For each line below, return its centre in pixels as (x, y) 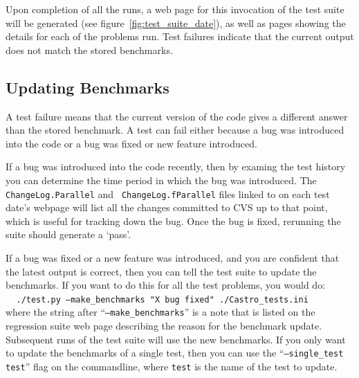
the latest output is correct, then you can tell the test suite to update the (161, 271)
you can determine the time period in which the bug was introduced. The (161, 180)
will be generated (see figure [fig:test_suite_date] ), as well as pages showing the (176, 22)
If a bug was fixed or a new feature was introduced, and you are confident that (173, 257)
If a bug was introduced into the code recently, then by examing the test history (176, 166)
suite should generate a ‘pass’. (68, 234)
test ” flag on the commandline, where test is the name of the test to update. (172, 366)
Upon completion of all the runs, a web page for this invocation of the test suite (175, 9)
